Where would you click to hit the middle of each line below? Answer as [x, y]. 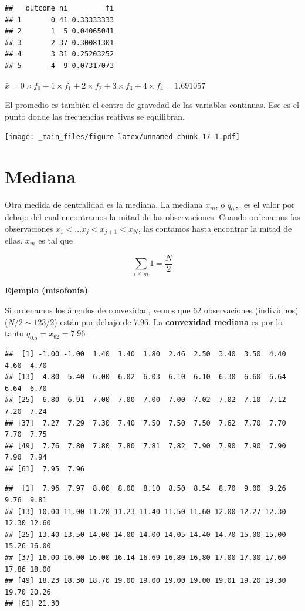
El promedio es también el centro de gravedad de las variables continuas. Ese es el [152, 105]
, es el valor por [267, 205]
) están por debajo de [93, 321]
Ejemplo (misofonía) [47, 290]
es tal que [55, 240]
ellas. [14, 240]
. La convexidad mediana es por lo [216, 321]
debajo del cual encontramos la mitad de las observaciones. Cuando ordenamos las [152, 216]
